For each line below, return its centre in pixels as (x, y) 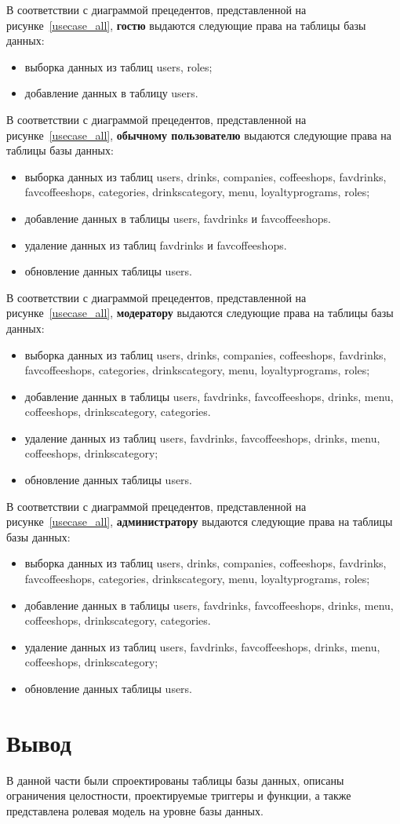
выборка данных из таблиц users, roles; (118, 66)
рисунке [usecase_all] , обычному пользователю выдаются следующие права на (199, 135)
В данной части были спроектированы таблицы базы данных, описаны (175, 780)
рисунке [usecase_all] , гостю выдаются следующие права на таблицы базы (186, 25)
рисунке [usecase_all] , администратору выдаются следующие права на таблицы (200, 521)
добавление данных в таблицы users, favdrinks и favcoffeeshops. (178, 218)
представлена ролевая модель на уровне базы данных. (135, 810)
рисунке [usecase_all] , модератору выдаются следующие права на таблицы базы (200, 313)
